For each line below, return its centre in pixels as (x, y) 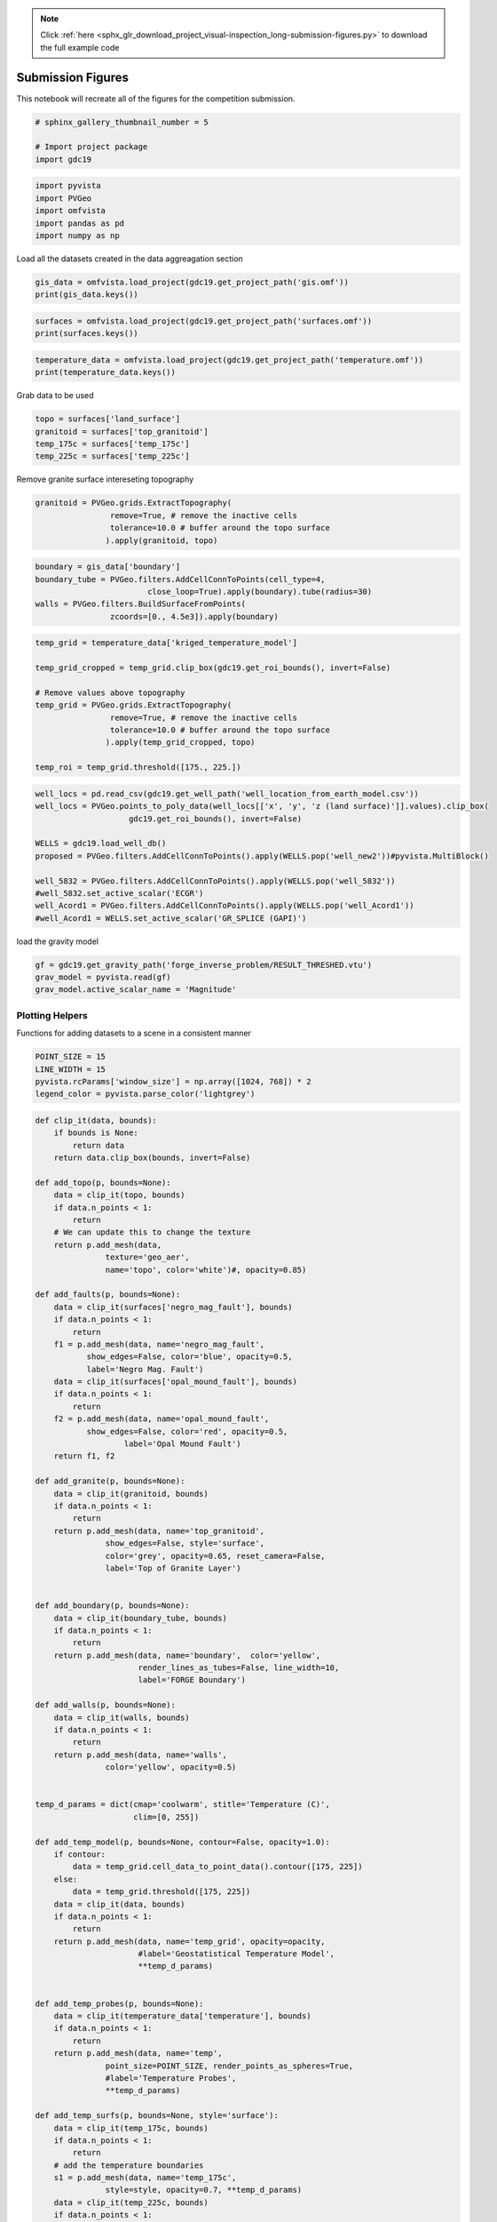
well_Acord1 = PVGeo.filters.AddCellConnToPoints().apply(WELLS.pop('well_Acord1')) (225, 906)
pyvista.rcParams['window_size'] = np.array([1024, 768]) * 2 (173, 1081)
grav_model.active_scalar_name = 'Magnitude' (136, 990)
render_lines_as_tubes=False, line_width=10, (239, 1668)
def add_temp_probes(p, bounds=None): (119, 2003)
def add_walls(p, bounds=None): (106, 1705)
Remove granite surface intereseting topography (105, 479)
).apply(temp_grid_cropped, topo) (180, 743)
